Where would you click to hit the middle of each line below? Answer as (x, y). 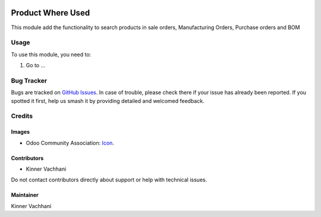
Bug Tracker (29, 80)
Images (20, 132)
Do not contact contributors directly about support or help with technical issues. (109, 180)
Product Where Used (51, 13)
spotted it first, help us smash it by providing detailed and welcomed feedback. (108, 100)
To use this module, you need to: (51, 54)
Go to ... (36, 65)
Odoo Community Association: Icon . (70, 143)
